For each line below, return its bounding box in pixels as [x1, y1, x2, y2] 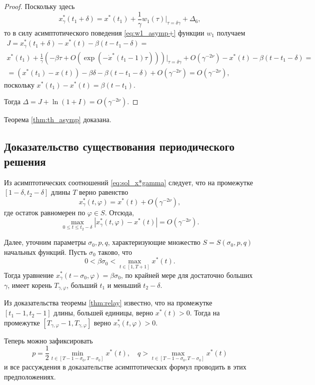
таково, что [98, 246, 132, 257]
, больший [66, 280, 97, 290]
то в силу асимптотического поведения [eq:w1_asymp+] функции [4, 27, 204, 38]
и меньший [107, 280, 141, 290]
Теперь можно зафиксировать [4, 335, 93, 345]
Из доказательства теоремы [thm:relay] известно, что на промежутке [4, 297, 212, 308]
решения [4, 153, 46, 169]
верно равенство [79, 187, 128, 197]
